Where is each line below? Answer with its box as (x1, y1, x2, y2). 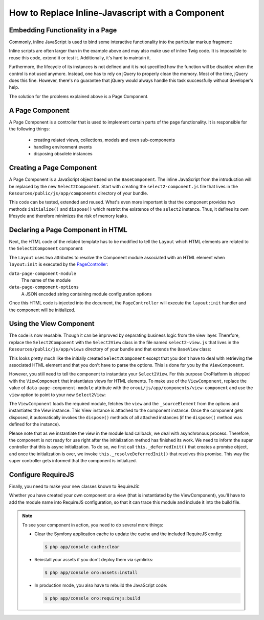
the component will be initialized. (9, 307, 76, 313)
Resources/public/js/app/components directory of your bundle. (9, 190, 149, 196)
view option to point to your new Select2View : (9, 392, 106, 397)
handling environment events (33, 144, 92, 149)
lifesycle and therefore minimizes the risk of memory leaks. (9, 213, 128, 219)
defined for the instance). (9, 422, 61, 427)
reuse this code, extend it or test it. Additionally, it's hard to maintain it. (9, 54, 151, 61)
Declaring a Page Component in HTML (9, 225, 128, 234)
